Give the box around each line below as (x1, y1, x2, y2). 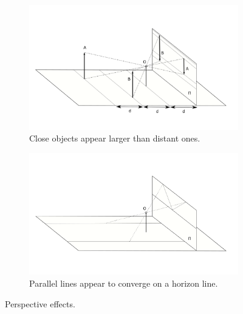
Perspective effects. (5, 297, 75, 310)
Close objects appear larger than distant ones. (29, 132, 200, 145)
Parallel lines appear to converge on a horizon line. (29, 276, 218, 289)
